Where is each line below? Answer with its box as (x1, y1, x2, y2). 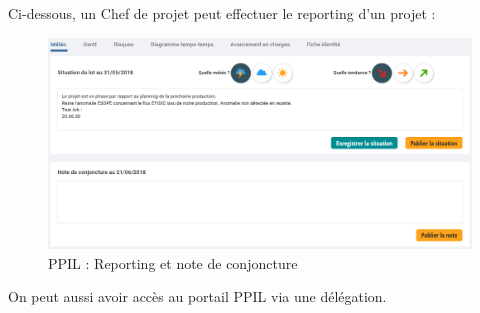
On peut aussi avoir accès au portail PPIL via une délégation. (8, 286, 387, 307)
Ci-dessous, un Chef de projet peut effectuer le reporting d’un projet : (8, 3, 436, 23)
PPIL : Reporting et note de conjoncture (48, 252, 298, 273)
